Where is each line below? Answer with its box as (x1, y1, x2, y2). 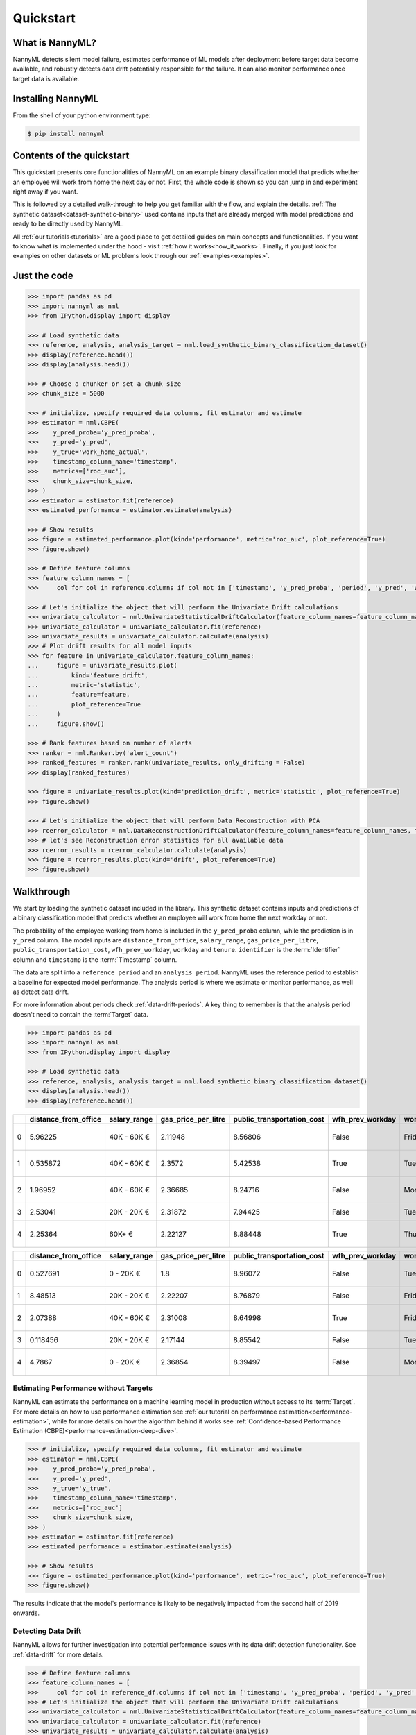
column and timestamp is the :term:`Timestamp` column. (12, 955, 177, 964)
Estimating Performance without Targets (12, 1383, 153, 1393)
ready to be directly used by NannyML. (12, 219, 124, 228)
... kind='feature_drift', (27, 671, 148, 679)
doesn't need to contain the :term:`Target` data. (12, 1010, 148, 1018)
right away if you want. (12, 187, 78, 196)
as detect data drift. (12, 988, 69, 996)
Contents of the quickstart (12, 150, 130, 162)
